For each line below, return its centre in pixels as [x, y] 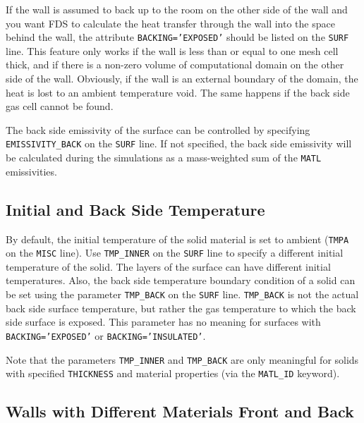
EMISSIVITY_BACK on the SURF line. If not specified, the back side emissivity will [179, 143]
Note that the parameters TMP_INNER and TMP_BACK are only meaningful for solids [182, 359]
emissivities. [31, 171]
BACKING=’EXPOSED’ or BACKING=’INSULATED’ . [106, 335]
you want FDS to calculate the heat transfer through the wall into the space [170, 23]
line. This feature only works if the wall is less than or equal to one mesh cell [172, 50]
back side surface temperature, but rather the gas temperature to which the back [181, 308]
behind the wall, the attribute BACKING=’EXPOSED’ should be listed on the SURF [177, 37]
